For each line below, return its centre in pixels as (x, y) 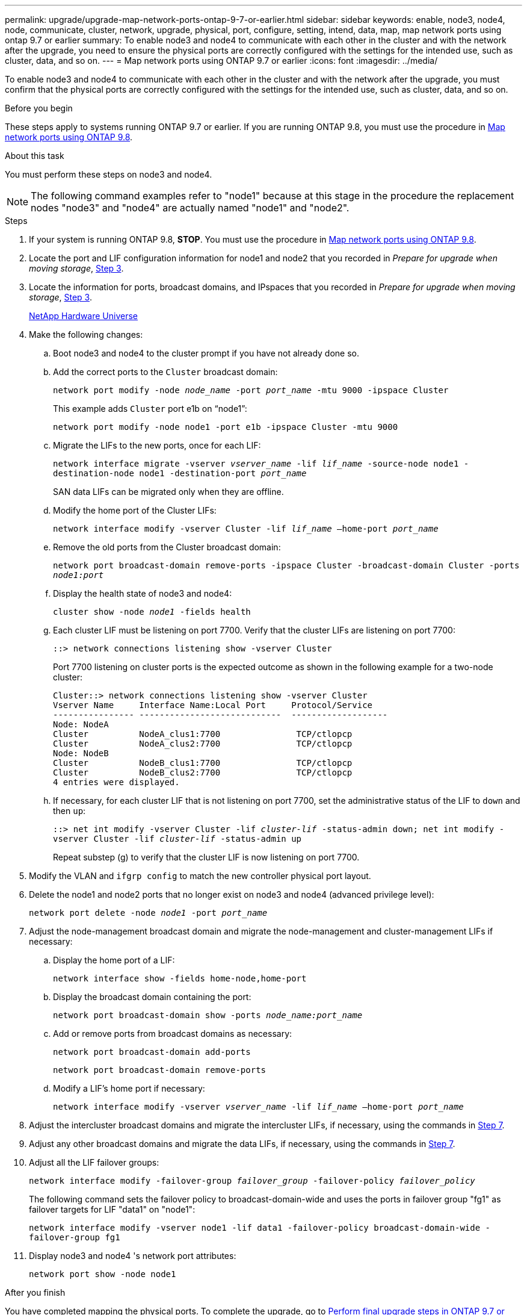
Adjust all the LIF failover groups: (94, 1162)
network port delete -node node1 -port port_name (148, 913)
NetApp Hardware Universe (84, 316)
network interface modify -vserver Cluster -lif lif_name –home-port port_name (246, 529)
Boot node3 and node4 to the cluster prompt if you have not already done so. (206, 353)
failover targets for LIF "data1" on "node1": (112, 1209)
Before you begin (39, 108)
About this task (35, 156)
